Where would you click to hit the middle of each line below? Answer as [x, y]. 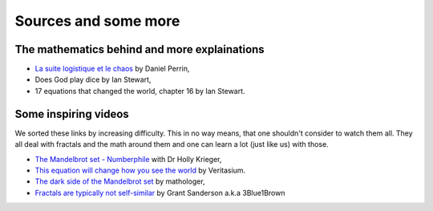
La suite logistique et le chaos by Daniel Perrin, [112, 69]
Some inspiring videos [72, 114]
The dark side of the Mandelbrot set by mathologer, [120, 181]
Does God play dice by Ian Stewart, [93, 79]
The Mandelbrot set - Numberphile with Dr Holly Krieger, [128, 159]
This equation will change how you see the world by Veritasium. [140, 170]
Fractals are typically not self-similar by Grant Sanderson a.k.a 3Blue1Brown [160, 193]
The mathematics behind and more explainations [140, 49]
